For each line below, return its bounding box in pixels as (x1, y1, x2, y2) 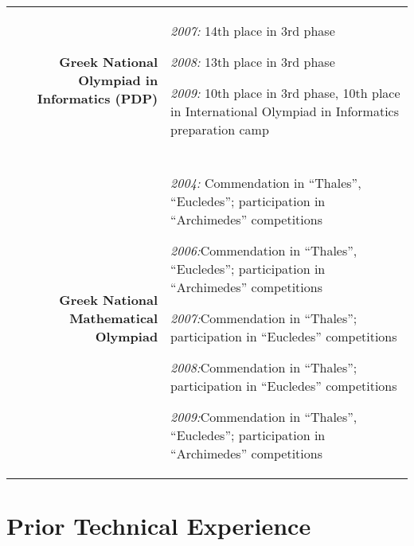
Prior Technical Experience (6, 509, 311, 542)
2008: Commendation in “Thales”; (170, 358, 357, 376)
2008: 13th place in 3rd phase (170, 53, 335, 71)
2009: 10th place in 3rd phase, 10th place (170, 84, 400, 102)
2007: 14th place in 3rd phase (170, 21, 335, 40)
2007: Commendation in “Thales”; (170, 309, 357, 327)
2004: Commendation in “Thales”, (170, 174, 361, 192)
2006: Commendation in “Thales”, (170, 241, 357, 259)
